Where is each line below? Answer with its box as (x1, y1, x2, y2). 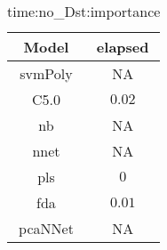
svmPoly (20, 63, 73, 84)
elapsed (96, 36, 149, 57)
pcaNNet (19, 218, 74, 238)
